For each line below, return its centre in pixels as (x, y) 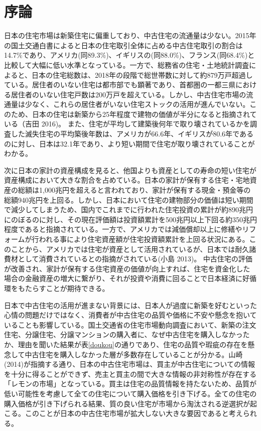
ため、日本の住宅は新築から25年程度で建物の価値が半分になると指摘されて (134, 114)
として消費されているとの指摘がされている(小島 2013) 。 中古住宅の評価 (135, 259)
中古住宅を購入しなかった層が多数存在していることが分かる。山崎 (134, 354)
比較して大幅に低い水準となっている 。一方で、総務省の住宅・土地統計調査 (126, 64)
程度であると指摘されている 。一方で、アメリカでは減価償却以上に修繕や (123, 229)
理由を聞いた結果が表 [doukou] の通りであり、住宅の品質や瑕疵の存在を (133, 344)
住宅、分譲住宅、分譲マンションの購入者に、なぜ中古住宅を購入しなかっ (123, 334)
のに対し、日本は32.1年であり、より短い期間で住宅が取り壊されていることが (129, 143)
